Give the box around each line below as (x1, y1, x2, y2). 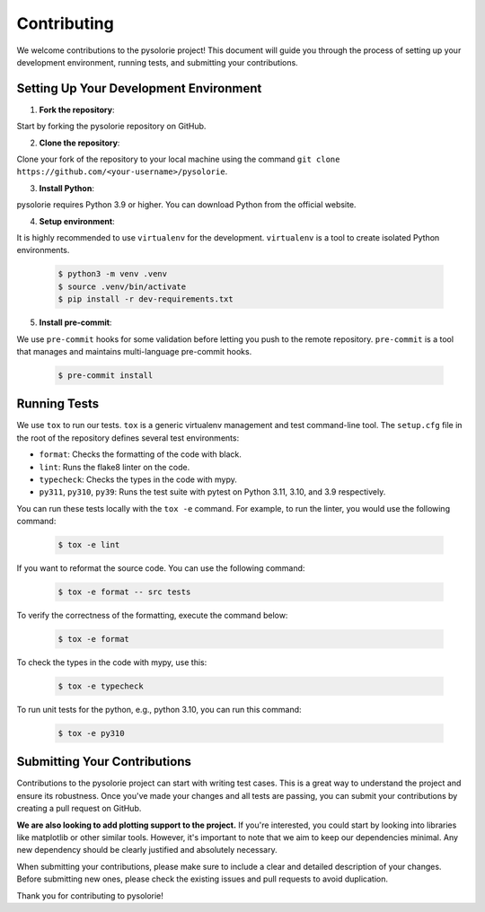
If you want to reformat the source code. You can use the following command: (16, 563, 305, 574)
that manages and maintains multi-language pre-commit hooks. (16, 346, 252, 356)
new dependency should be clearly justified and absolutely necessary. (16, 845, 278, 855)
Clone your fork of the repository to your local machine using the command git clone (16, 153, 340, 165)
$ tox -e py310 (57, 728, 125, 738)
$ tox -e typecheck (57, 681, 144, 691)
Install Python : (39, 182, 94, 193)
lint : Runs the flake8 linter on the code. (39, 461, 190, 472)
